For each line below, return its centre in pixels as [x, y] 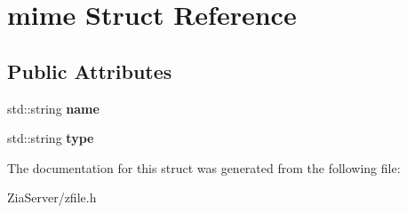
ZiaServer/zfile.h [52, 197]
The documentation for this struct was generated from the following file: [204, 167]
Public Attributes [90, 71]
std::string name [53, 108]
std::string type [51, 138]
